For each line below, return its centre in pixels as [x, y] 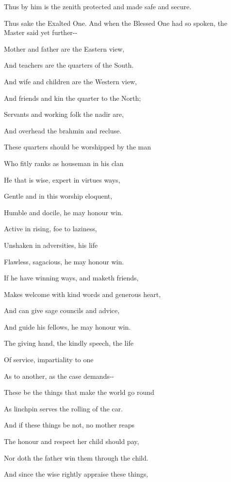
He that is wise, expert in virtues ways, [62, 179]
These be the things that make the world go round [79, 392]
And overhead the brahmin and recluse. [63, 130]
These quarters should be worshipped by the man [77, 147]
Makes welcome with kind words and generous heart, [82, 294]
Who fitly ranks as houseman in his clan [64, 163]
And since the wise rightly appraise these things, [76, 474]
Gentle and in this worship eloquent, [58, 196]
